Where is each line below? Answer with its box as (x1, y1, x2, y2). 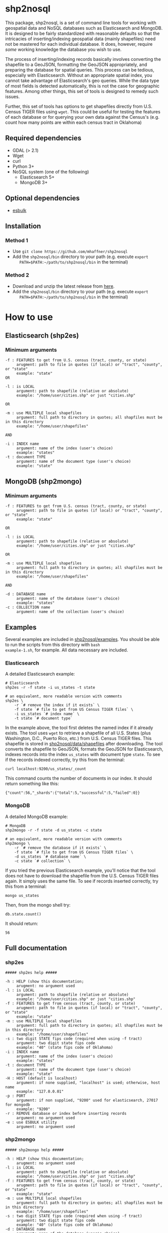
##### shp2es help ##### (5, 970, 57, 975)
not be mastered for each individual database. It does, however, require (5, 41, 153, 47)
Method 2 (5, 272, 29, 279)
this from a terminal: (5, 883, 47, 889)
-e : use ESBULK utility (5, 1120, 57, 1125)
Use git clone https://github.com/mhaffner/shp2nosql (12, 249, 128, 255)
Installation (5, 222, 41, 230)
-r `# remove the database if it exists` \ (14, 845, 107, 850)
